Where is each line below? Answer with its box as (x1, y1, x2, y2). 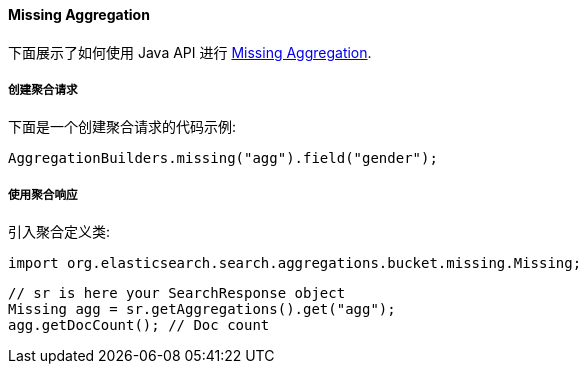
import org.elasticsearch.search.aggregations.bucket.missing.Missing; (8, 255, 582, 272)
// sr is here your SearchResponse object (8, 285, 346, 302)
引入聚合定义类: (8, 223, 111, 241)
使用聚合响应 (8, 187, 78, 202)
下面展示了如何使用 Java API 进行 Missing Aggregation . (8, 43, 372, 61)
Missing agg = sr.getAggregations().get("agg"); (8, 301, 396, 318)
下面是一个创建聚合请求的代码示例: (8, 118, 237, 136)
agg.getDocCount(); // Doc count (8, 317, 270, 334)
